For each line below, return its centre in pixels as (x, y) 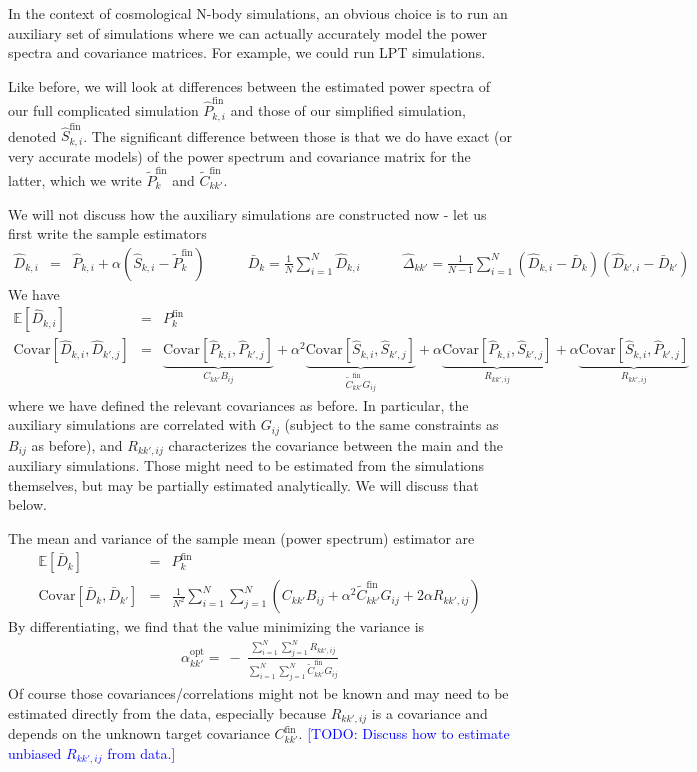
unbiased (35, 752)
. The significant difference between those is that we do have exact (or (297, 135)
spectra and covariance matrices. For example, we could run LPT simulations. (247, 52)
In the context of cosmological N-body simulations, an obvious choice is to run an (258, 13)
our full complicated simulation (103, 110)
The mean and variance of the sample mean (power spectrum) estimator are (241, 537)
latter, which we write (75, 180)
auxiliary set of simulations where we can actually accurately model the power (248, 32)
